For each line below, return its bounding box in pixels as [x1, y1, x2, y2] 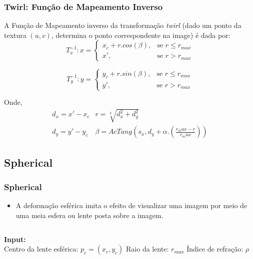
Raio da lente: [126, 244, 169, 254]
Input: [4, 234, 26, 244]
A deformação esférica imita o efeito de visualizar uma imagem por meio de [15, 200, 247, 211]
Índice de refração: [186, 244, 243, 254]
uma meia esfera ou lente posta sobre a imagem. [15, 210, 163, 221]
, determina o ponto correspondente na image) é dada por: [51, 29, 230, 40]
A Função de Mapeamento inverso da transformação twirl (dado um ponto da [4, 20, 241, 30]
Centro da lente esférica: [4, 244, 78, 254]
